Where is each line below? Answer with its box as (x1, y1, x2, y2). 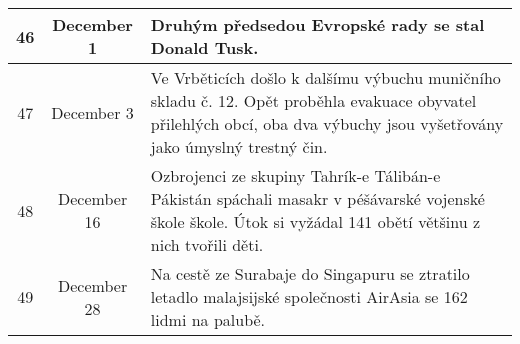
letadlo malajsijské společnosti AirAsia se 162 (150, 285, 468, 308)
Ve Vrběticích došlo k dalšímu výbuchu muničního (150, 66, 501, 89)
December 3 (51, 100, 134, 124)
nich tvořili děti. (150, 233, 264, 256)
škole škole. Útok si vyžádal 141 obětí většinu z (150, 210, 480, 233)
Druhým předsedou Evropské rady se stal (150, 13, 485, 36)
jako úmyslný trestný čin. (150, 135, 328, 158)
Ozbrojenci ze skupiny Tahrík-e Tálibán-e (150, 164, 441, 187)
